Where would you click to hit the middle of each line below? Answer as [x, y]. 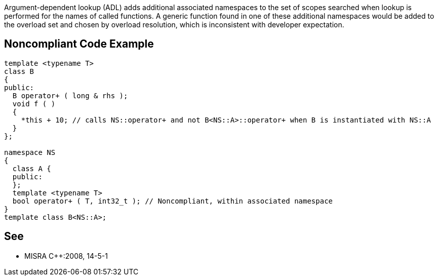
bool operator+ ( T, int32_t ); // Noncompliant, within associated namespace [173, 201]
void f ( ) [34, 104]
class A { [32, 168]
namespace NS [30, 152]
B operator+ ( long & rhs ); [70, 95]
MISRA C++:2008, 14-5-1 [66, 256]
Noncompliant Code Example [79, 44]
